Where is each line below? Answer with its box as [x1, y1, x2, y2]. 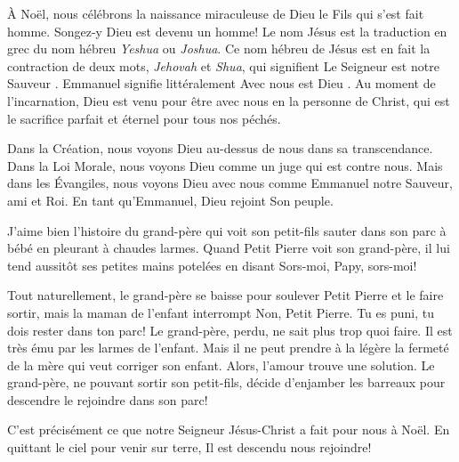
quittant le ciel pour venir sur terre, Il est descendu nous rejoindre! [7, 438, 372, 457]
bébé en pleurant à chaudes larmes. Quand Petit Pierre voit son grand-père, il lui [7, 239, 450, 257]
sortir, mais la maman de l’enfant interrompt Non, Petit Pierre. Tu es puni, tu [7, 303, 434, 321]
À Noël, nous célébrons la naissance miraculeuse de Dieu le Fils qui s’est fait [7, 4, 424, 22]
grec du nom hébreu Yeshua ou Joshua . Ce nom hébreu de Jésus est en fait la [7, 39, 431, 58]
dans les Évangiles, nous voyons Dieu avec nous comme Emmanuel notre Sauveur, [7, 174, 453, 192]
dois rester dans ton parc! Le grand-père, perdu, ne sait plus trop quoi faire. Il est [7, 320, 453, 339]
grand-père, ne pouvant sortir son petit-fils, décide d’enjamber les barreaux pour [7, 373, 446, 392]
